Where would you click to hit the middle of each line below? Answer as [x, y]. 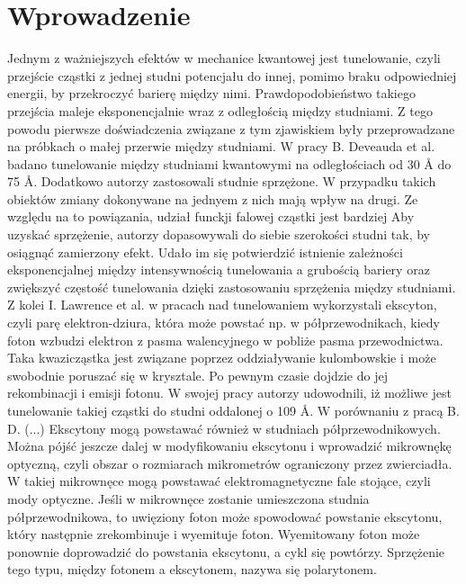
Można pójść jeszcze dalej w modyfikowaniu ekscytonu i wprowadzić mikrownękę [229, 446]
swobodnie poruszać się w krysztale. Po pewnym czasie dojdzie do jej [197, 375]
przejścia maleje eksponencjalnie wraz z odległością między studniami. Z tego [220, 110]
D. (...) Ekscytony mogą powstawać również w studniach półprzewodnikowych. [224, 428]
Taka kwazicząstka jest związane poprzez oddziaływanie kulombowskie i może [222, 358]
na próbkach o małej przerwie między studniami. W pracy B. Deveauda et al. [221, 146]
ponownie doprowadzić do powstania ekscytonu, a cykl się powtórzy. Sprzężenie [226, 551]
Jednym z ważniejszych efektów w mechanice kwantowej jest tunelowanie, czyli [224, 58]
